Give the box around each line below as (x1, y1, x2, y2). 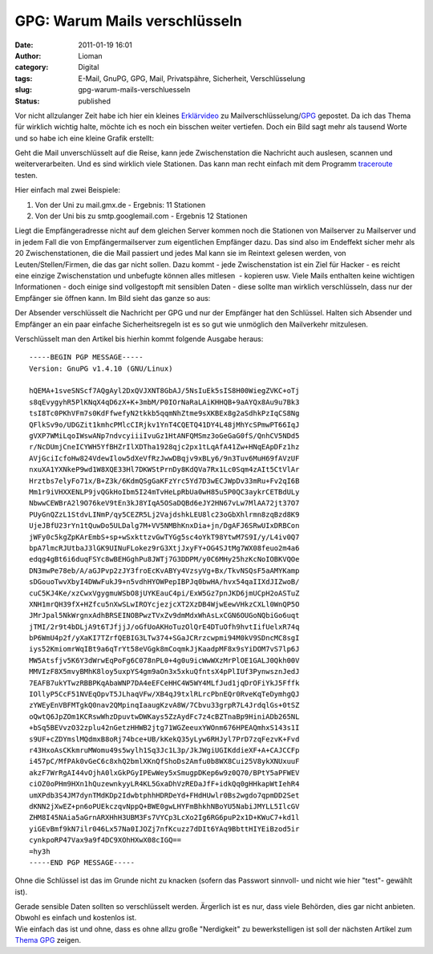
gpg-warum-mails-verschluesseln (78, 85, 191, 95)
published (78, 96, 111, 106)
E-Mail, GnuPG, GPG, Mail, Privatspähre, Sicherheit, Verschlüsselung (78, 73, 306, 83)
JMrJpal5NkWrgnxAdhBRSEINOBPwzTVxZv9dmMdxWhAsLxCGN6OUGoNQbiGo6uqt (29, 611, 300, 620)
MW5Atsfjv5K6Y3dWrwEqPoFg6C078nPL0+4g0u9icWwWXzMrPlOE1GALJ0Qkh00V (29, 656, 300, 665)
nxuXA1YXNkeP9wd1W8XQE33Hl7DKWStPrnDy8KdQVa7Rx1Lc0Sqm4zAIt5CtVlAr (29, 465, 300, 474)
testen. (14, 170, 38, 180)
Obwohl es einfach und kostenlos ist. (14, 913, 137, 923)
